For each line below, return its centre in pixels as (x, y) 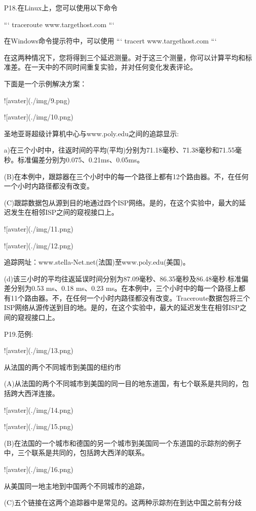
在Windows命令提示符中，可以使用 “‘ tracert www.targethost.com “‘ (110, 41)
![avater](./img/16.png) (39, 469)
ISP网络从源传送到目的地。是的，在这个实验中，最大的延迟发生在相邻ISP (122, 307)
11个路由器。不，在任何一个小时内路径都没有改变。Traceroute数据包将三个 (130, 297)
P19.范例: (19, 334)
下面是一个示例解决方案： (45, 83)
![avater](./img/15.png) (39, 426)
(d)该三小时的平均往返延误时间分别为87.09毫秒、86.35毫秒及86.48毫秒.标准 (123, 278)
